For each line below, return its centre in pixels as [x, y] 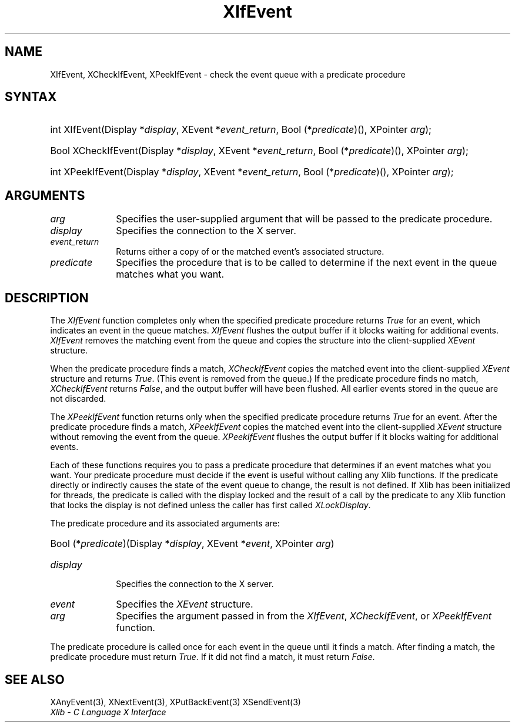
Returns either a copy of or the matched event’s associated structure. [250, 252]
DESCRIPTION [47, 298]
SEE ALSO [35, 679]
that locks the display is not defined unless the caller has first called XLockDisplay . [210, 505]
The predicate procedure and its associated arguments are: [165, 523]
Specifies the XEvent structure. [185, 604]
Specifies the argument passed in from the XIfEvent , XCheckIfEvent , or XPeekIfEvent [304, 616]
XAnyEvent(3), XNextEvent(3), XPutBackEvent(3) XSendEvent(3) [175, 702]
